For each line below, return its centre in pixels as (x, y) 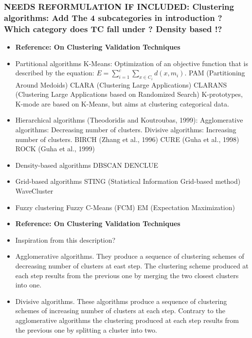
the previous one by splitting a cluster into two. (86, 329)
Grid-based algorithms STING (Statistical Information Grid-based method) (128, 181)
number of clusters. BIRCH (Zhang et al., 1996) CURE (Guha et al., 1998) (127, 139)
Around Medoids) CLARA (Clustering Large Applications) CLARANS (121, 84)
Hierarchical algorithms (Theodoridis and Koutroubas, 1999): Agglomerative (129, 120)
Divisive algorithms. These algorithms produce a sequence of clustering (121, 301)
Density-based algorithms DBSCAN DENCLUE (87, 165)
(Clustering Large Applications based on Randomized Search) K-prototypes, (129, 94)
